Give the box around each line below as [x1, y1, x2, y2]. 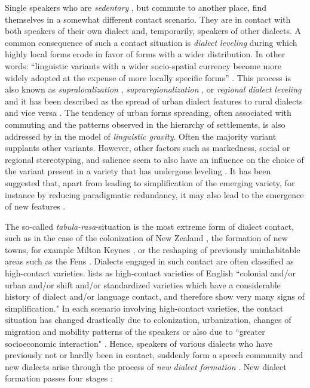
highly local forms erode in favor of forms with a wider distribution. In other [5, 48, 286, 60]
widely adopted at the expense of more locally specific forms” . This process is [5, 71, 291, 84]
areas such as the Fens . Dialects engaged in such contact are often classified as [5, 255, 294, 267]
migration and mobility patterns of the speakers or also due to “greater [5, 325, 265, 338]
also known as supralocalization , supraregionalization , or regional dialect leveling [5, 83, 302, 96]
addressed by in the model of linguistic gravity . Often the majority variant [5, 130, 277, 142]
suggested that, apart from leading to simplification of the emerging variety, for [5, 176, 295, 189]
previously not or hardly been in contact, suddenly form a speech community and [5, 349, 303, 361]
